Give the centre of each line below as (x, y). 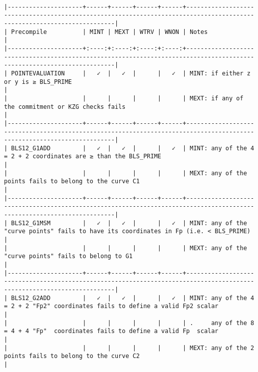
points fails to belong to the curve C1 (72, 182)
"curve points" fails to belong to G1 (68, 256)
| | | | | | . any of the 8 (129, 323)
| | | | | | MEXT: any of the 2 (129, 348)
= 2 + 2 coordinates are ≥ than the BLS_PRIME (83, 157)
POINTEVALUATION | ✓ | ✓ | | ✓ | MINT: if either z (131, 73)
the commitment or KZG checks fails (65, 107)
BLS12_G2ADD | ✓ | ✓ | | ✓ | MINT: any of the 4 (133, 298)
